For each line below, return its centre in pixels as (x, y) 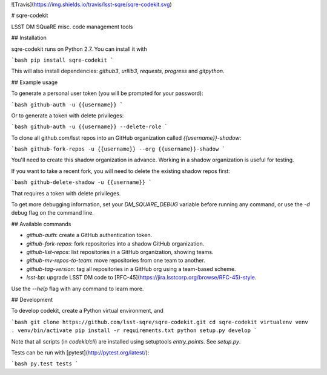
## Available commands (41, 224)
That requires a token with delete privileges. (66, 193)
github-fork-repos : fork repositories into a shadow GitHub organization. (115, 243)
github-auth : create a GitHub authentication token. (89, 235)
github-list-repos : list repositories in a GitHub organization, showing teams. (120, 252)
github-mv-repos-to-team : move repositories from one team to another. (116, 261)
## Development (32, 299)
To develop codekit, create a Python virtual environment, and (87, 311)
